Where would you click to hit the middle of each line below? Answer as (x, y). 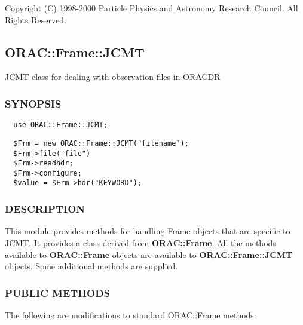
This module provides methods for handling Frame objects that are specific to (148, 231)
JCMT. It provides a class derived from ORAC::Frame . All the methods (140, 242)
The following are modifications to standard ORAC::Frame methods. (131, 315)
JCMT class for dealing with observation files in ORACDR (113, 77)
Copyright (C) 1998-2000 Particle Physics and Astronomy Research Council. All (151, 8)
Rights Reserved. (36, 19)
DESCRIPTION (45, 209)
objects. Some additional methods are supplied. (91, 266)
